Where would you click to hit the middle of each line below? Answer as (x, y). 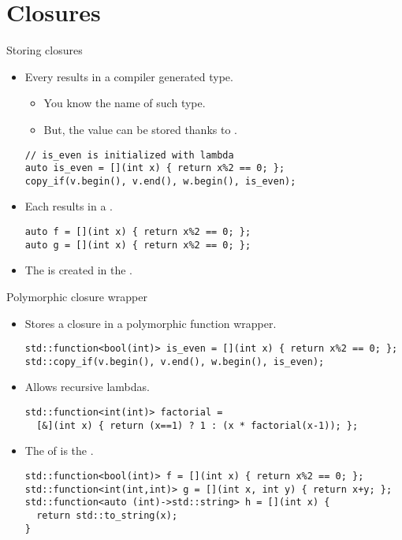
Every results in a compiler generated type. (129, 76)
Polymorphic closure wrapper (77, 296)
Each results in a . (69, 206)
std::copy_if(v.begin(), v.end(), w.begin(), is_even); (175, 361)
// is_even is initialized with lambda (129, 155)
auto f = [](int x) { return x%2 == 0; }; (138, 232)
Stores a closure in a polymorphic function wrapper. (151, 323)
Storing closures (45, 50)
